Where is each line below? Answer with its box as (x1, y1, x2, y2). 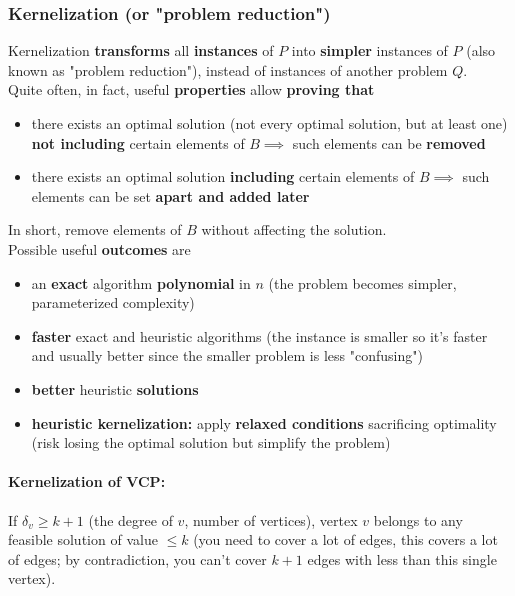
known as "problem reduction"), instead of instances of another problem (8, 59, 448, 80)
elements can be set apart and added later (31, 185, 310, 206)
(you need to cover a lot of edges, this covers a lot (193, 529, 498, 550)
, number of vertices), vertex (184, 509, 358, 530)
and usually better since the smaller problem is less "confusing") (31, 345, 423, 366)
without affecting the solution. (201, 219, 387, 240)
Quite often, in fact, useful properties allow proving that (8, 79, 375, 100)
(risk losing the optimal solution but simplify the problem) (31, 432, 391, 453)
